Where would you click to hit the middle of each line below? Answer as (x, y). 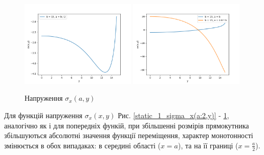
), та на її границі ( (208, 145)
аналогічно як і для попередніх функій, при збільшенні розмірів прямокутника (127, 125)
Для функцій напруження (43, 115)
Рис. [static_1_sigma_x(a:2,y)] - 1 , (173, 115)
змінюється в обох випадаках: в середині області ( (82, 145)
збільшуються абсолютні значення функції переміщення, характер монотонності (129, 135)
